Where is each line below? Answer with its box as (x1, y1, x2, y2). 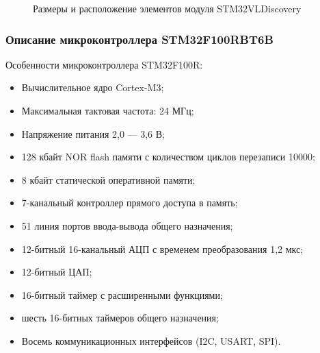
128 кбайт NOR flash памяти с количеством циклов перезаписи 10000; (21, 149, 315, 164)
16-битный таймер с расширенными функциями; (21, 287, 223, 302)
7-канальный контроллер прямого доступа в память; (21, 195, 238, 210)
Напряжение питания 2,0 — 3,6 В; (21, 126, 165, 141)
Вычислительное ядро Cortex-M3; (21, 80, 164, 95)
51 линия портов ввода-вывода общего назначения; (21, 218, 233, 232)
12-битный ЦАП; (21, 265, 92, 279)
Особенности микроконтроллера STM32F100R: (5, 57, 203, 71)
